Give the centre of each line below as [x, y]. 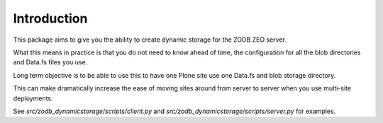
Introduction [50, 18]
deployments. [33, 98]
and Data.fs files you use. [50, 62]
